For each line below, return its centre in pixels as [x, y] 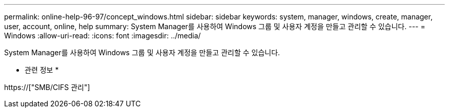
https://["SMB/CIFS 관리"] [47, 87]
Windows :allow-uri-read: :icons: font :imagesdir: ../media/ [103, 36]
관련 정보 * [42, 70]
